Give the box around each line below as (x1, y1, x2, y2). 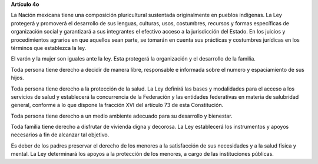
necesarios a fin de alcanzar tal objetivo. (11, 131, 110, 138)
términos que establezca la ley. (11, 44, 87, 51)
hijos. (11, 74, 24, 82)
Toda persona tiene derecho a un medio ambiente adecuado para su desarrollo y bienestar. (11, 112, 233, 119)
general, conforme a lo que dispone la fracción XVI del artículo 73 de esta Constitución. (11, 102, 224, 109)
